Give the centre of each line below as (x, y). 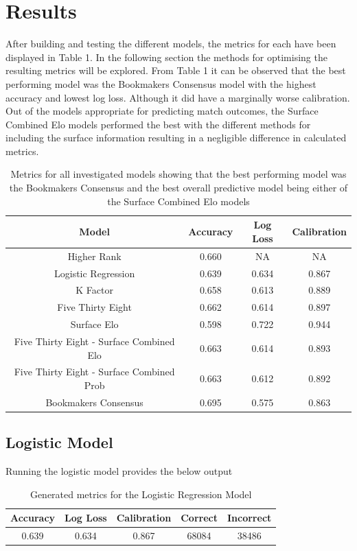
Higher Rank (94, 256)
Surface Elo (94, 324)
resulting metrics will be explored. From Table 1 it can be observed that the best (176, 70)
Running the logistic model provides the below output (119, 471)
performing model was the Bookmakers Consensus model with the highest (161, 83)
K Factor (94, 290)
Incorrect (249, 518)
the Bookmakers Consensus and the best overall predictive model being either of (178, 188)
